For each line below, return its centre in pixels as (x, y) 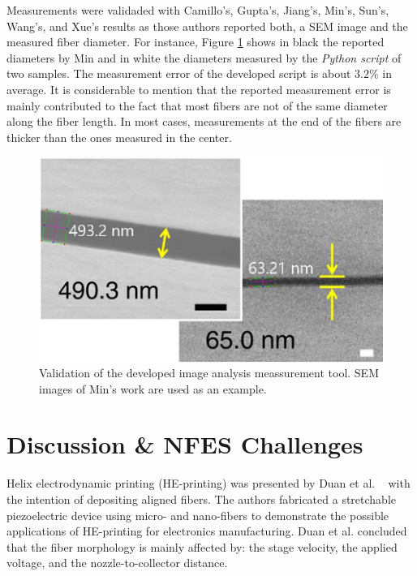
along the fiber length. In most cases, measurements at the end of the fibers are (204, 121)
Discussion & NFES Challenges (185, 444)
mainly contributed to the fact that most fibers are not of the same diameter (197, 105)
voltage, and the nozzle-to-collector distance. (117, 563)
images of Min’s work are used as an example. (153, 388)
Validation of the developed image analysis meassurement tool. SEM (209, 373)
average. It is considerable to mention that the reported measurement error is (199, 89)
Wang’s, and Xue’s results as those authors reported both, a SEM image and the (207, 26)
